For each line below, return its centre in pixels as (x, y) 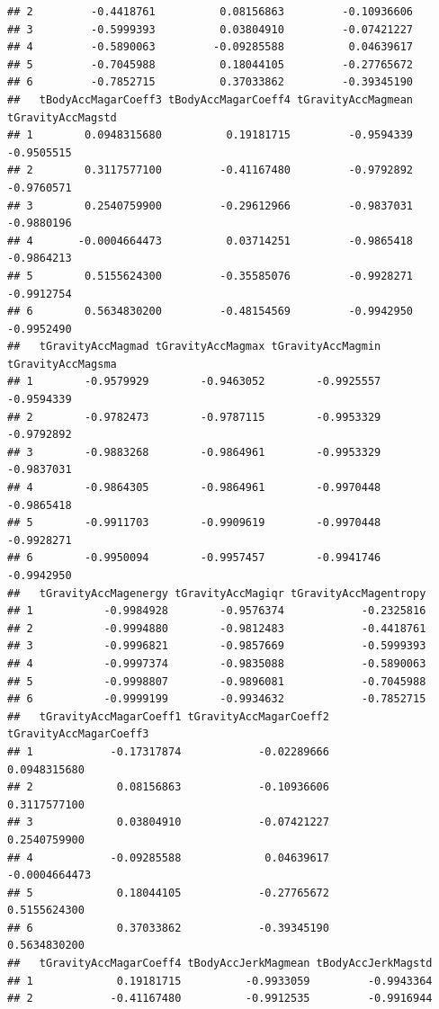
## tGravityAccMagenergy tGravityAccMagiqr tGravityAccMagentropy (217, 593)
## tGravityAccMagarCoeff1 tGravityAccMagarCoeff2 (168, 716)
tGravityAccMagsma (62, 364)
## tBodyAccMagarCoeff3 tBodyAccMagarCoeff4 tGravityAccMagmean (211, 99)
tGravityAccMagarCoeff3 (78, 734)
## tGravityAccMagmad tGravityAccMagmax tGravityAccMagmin (194, 347)
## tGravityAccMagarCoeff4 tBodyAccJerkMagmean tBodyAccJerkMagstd (220, 964)
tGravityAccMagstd (62, 117)
